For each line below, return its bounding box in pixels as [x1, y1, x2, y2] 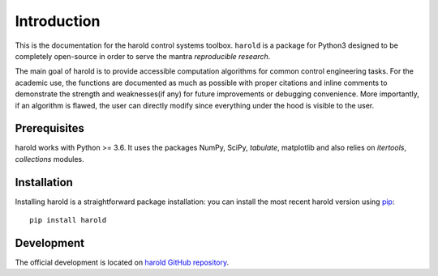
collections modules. [15, 154, 84, 163]
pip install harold [29, 215, 107, 225]
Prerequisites [15, 121, 84, 135]
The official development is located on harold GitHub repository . [15, 257, 230, 267]
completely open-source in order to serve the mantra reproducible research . [15, 51, 271, 61]
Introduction [15, 12, 101, 30]
